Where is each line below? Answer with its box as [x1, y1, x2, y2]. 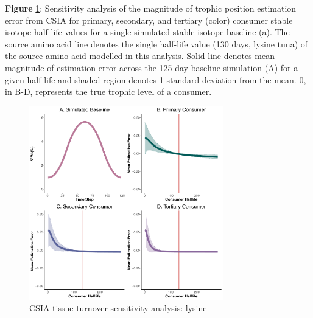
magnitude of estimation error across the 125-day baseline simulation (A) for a [5, 61, 298, 74]
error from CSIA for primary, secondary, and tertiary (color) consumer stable [5, 13, 293, 26]
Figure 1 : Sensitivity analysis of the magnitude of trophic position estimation [5, 2, 297, 14]
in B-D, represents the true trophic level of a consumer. [5, 85, 212, 98]
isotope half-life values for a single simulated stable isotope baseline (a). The [5, 26, 290, 38]
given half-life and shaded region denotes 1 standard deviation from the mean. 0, [5, 73, 306, 86]
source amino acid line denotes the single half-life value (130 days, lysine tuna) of [5, 37, 308, 50]
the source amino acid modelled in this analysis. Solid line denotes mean [5, 49, 275, 62]
